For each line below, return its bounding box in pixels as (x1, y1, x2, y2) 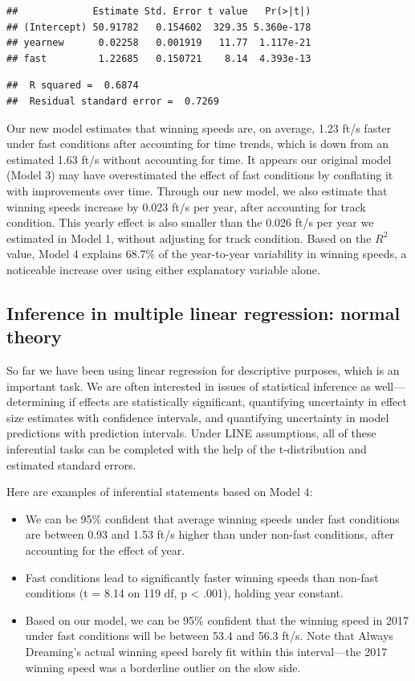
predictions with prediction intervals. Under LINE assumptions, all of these (6, 425, 376, 441)
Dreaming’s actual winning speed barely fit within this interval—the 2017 (25, 643, 388, 659)
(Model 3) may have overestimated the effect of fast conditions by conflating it (6, 166, 393, 183)
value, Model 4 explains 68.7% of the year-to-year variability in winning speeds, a (6, 245, 407, 262)
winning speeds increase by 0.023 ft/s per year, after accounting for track (6, 198, 366, 215)
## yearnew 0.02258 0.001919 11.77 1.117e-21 (6, 37, 311, 49)
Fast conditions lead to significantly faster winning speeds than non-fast (25, 568, 379, 585)
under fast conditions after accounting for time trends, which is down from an (6, 135, 389, 152)
